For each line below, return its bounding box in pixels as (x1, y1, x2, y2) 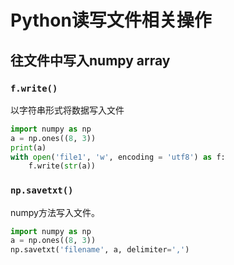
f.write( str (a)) (28, 161, 97, 171)
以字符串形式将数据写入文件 (10, 104, 125, 116)
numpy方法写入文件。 (10, 206, 100, 218)
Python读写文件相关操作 (10, 9, 212, 32)
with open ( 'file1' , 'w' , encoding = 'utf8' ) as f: (10, 152, 226, 162)
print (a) (10, 142, 47, 153)
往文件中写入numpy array (10, 52, 171, 69)
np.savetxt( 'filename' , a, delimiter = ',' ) (10, 245, 190, 255)
